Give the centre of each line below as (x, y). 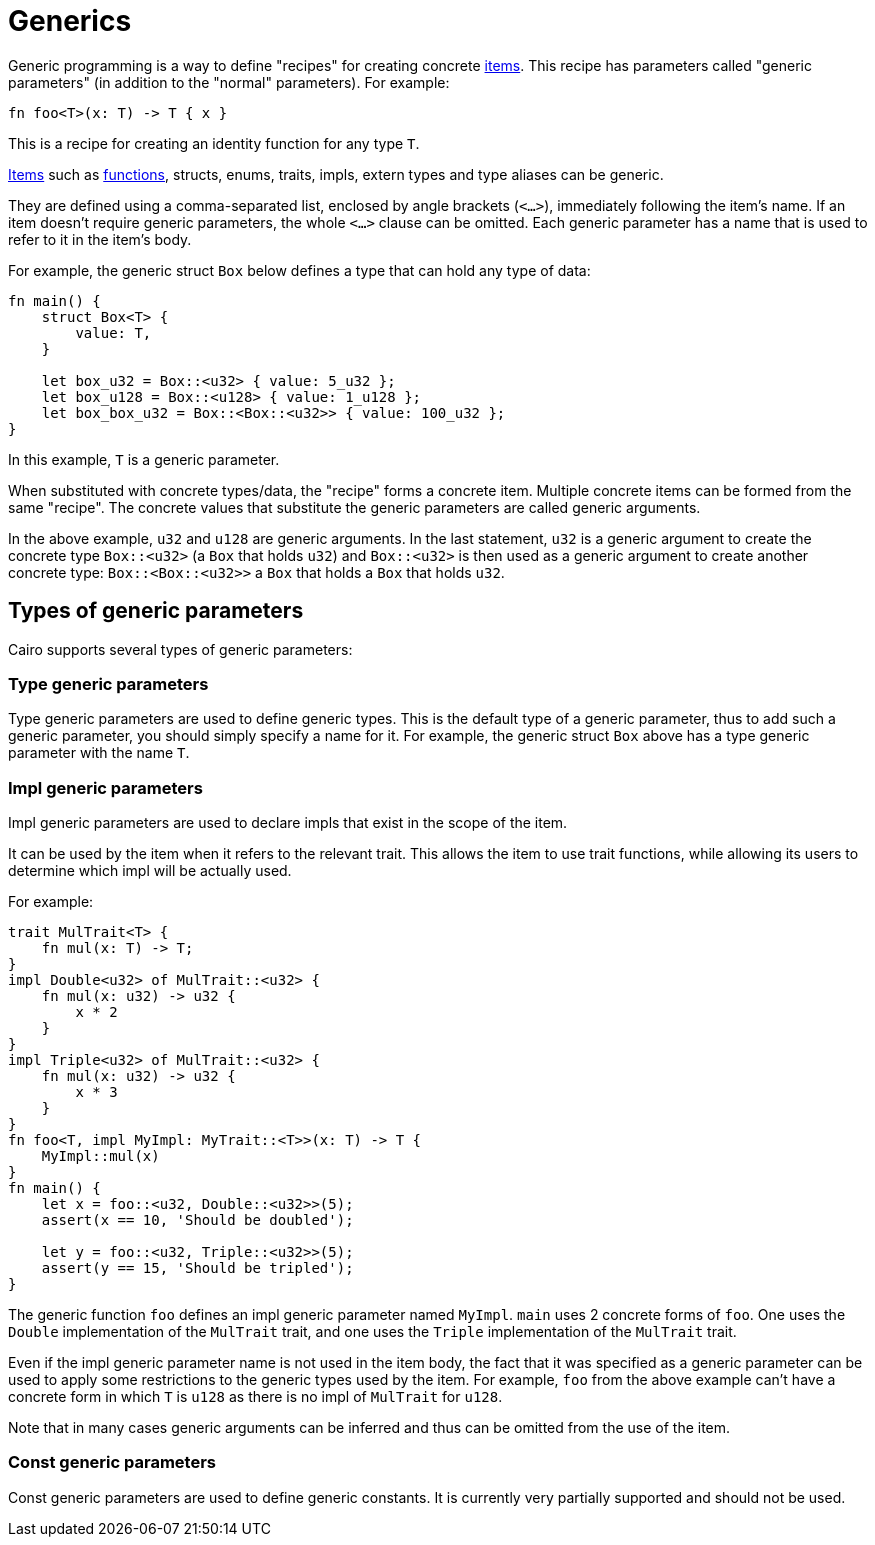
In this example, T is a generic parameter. (144, 459)
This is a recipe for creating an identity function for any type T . (214, 143)
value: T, (113, 332)
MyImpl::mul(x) (100, 1156)
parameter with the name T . (99, 753)
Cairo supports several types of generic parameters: (180, 649)
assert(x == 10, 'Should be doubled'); (197, 1220)
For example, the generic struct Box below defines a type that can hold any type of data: (299, 270)
